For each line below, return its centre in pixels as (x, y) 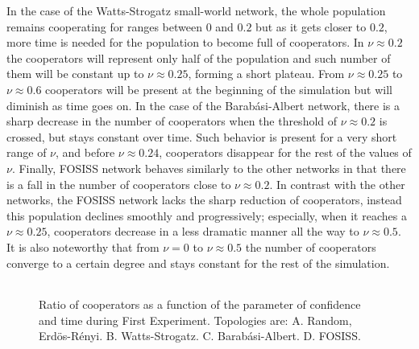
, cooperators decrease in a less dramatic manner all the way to (203, 231)
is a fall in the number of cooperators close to (119, 184)
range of (27, 152)
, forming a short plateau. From (266, 74)
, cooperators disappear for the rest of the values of (285, 152)
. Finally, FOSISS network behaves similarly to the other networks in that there (209, 168)
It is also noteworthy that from (83, 246)
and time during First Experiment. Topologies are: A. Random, (195, 320)
